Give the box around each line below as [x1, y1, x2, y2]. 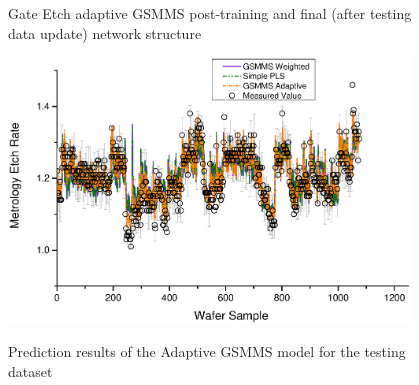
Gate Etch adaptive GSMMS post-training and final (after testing [8, 3, 412, 23]
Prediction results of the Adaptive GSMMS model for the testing [8, 341, 406, 362]
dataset [8, 360, 53, 381]
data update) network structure [8, 22, 202, 43]
